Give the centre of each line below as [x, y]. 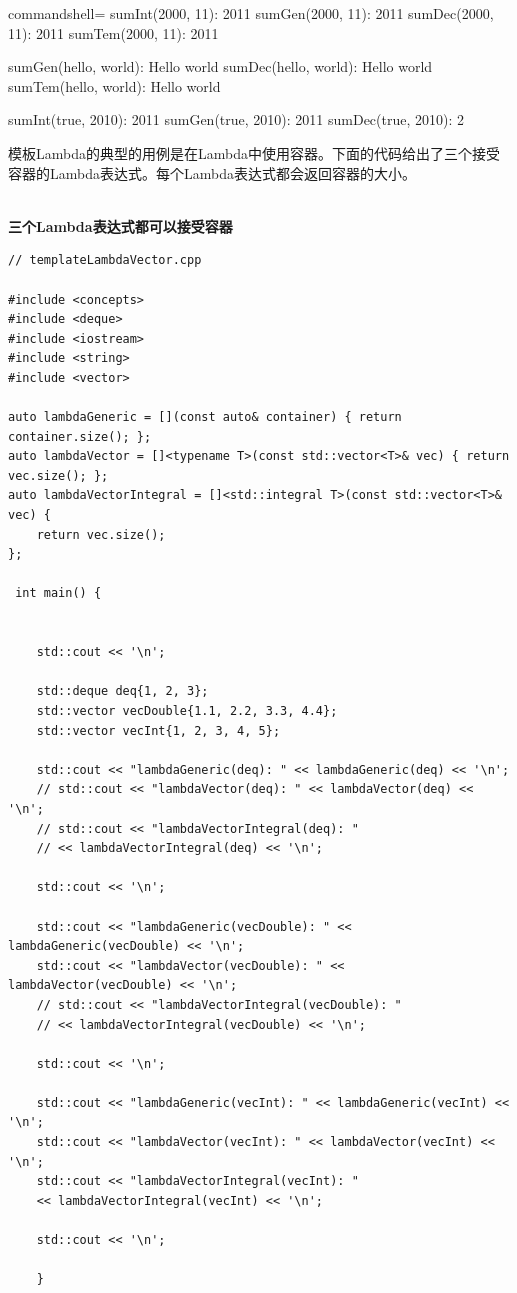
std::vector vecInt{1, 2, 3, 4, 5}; [158, 730]
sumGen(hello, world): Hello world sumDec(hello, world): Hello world [220, 66]
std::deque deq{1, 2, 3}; [122, 691]
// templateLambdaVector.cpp [105, 260]
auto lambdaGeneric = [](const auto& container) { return [205, 417]
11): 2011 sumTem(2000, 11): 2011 [113, 32]
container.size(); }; [80, 436]
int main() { [58, 593]
